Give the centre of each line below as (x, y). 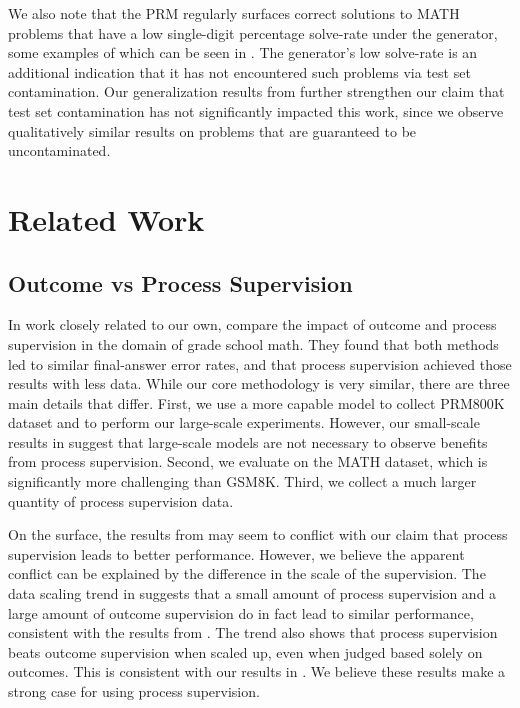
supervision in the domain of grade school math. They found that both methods (253, 343)
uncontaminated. (59, 150)
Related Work (106, 218)
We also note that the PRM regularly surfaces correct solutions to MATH (234, 13)
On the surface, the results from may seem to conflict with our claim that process (258, 534)
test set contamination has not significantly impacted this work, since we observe (256, 110)
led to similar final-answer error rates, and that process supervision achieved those (260, 363)
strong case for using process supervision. (134, 691)
